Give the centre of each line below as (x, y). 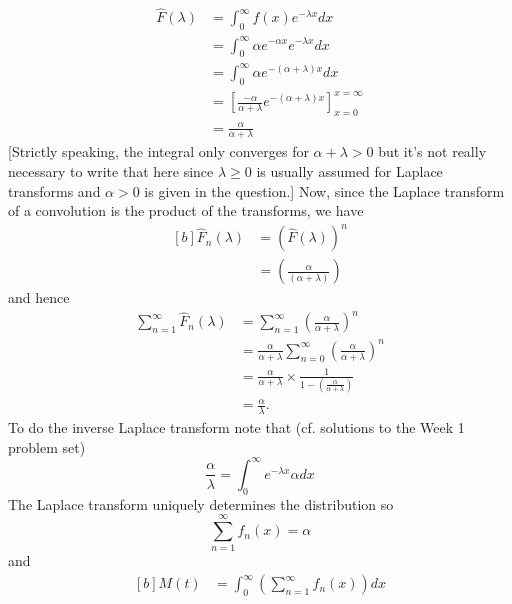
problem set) (47, 446)
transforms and (54, 190)
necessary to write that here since (111, 171)
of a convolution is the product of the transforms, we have (186, 210)
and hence (39, 297)
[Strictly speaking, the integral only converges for (158, 151)
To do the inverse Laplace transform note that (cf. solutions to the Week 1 (236, 427)
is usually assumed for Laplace (349, 171)
